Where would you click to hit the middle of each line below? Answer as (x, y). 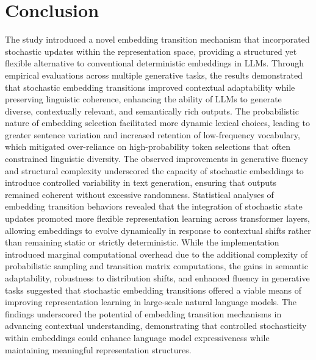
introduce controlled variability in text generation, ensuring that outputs (141, 182)
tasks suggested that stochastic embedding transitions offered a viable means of (153, 290)
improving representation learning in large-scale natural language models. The (151, 302)
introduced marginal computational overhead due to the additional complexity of (156, 254)
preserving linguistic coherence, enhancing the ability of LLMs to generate (143, 99)
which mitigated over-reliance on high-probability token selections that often (148, 146)
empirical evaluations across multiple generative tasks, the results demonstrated (154, 75)
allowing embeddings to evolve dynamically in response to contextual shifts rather (158, 230)
